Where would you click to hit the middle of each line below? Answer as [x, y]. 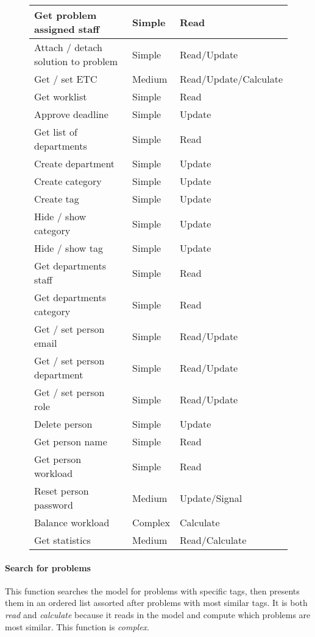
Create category [68, 181]
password [54, 505]
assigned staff [67, 29]
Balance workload [72, 522]
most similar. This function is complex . [77, 626]
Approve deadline [71, 114]
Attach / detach [68, 47]
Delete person [63, 424]
